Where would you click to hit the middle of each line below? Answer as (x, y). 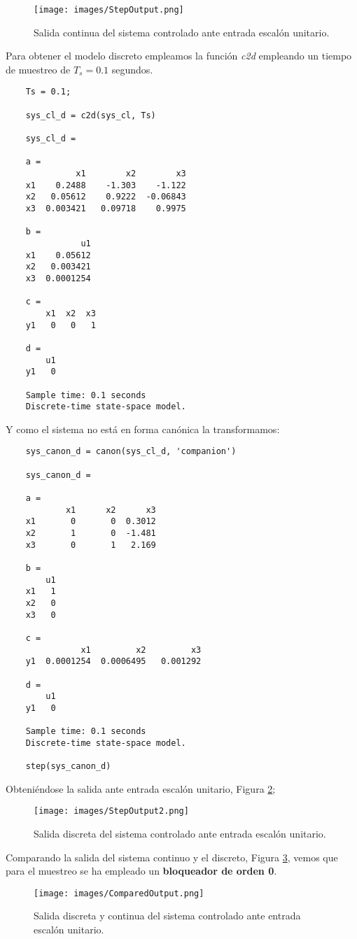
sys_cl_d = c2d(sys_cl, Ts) (91, 115)
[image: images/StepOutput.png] (109, 10)
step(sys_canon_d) (68, 767)
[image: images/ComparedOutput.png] (119, 893)
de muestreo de (38, 69)
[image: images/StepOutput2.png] (111, 811)
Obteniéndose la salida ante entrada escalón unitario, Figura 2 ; (141, 788)
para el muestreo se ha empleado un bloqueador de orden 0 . (141, 871)
